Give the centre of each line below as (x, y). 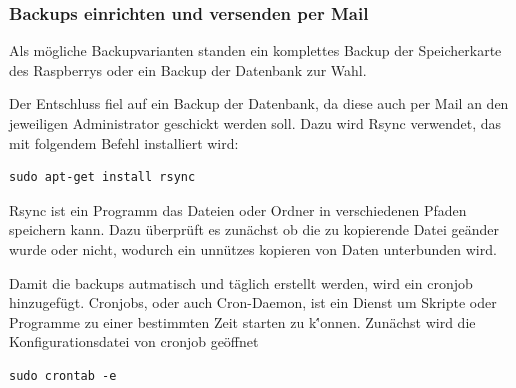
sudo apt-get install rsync (102, 177)
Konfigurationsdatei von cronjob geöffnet (134, 341)
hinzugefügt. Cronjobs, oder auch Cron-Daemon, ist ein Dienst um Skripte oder (253, 302)
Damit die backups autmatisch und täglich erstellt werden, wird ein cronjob (241, 282)
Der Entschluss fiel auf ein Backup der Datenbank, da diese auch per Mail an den (259, 103)
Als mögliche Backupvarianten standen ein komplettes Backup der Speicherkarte (255, 50)
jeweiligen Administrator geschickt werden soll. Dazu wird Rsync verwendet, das (255, 123)
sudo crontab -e (63, 375)
